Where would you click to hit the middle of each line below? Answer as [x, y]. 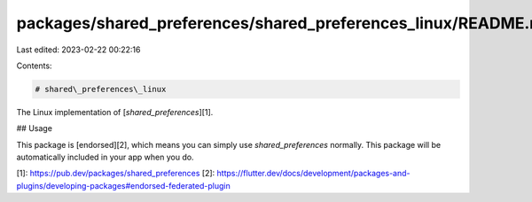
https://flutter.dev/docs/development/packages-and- [314, 174]
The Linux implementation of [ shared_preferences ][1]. [115, 112]
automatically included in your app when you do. [105, 157]
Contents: [34, 66]
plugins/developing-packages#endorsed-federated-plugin [123, 185]
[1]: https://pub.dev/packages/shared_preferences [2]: [116, 174]
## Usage [35, 128]
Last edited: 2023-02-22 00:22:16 [78, 50]
